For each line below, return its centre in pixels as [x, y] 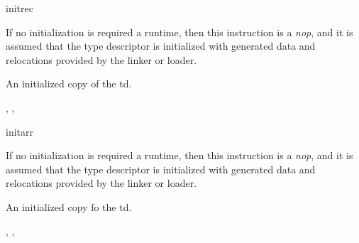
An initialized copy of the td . [69, 83]
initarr [20, 131]
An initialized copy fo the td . [69, 206]
